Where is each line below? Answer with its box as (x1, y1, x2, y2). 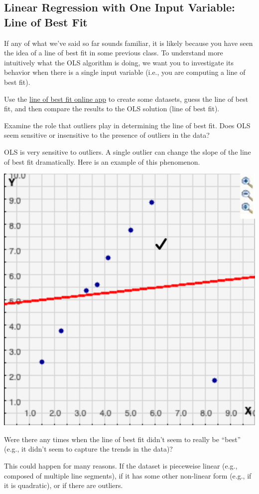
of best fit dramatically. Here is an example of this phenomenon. (4, 156, 200, 167)
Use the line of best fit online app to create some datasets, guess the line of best (4, 93, 249, 104)
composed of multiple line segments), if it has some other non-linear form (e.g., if (4, 470, 252, 481)
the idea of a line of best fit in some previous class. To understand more (4, 47, 223, 58)
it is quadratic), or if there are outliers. (4, 480, 123, 491)
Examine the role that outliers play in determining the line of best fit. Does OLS (4, 120, 251, 130)
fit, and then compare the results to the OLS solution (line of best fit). (4, 103, 220, 114)
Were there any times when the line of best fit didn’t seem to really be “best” (4, 434, 241, 444)
